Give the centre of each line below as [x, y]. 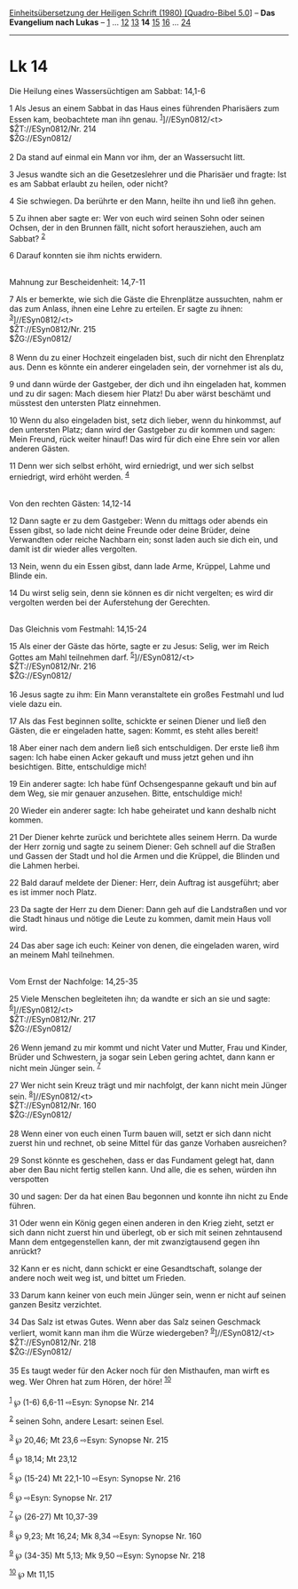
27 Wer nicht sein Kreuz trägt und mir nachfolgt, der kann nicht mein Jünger [148, 1085]
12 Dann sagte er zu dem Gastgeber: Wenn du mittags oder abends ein [139, 520]
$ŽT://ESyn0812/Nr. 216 [53, 666]
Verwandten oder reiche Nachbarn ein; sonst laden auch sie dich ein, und [144, 539]
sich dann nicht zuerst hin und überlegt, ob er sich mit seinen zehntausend [146, 1233]
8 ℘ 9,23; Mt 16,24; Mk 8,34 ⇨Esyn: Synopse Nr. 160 [106, 1535]
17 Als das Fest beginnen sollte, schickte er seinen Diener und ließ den [138, 721]
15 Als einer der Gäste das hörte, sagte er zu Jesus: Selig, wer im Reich [139, 646]
